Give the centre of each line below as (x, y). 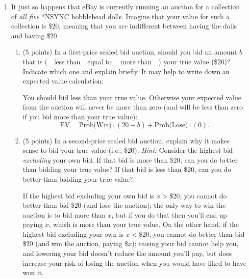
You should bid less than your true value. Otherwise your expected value (132, 97)
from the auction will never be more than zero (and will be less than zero (133, 107)
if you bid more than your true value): (80, 116)
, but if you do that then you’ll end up (169, 214)
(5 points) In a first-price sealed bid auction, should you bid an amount (130, 52)
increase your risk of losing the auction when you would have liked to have (135, 263)
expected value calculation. (63, 81)
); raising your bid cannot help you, (185, 243)
